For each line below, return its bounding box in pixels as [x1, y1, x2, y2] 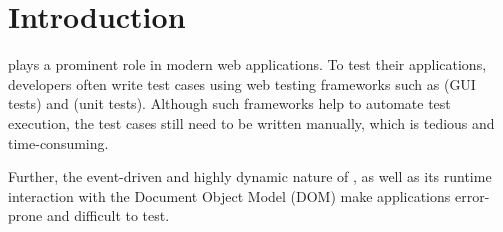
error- [454, 185, 490, 206]
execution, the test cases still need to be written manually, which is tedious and [8, 112, 495, 133]
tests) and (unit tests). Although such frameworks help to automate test [8, 93, 451, 114]
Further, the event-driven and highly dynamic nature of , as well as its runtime [8, 166, 492, 187]
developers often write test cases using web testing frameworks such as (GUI [8, 73, 476, 94]
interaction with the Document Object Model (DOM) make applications [8, 185, 451, 206]
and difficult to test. [46, 205, 170, 226]
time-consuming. [8, 132, 109, 153]
